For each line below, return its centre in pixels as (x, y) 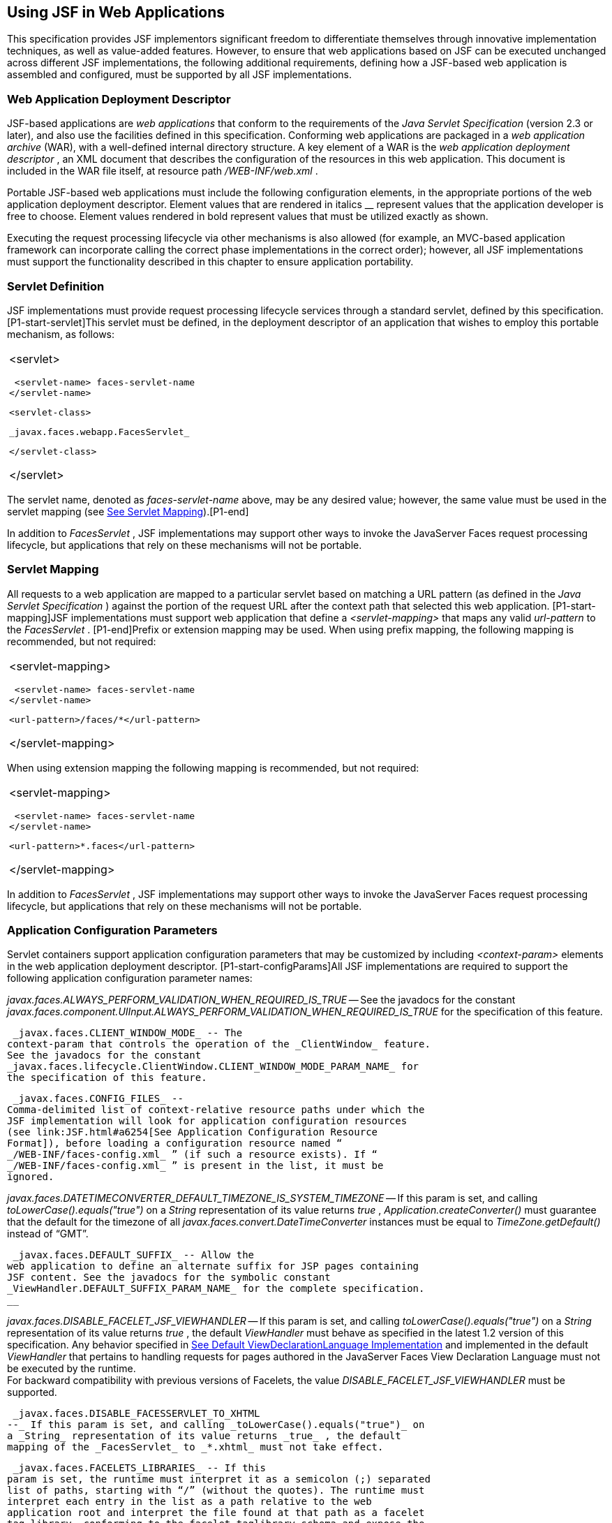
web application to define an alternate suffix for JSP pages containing (213, 1266)
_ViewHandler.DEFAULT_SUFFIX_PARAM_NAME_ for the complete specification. (216, 1289)
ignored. (31, 1177)
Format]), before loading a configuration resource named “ (175, 1143)
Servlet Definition (56, 286)
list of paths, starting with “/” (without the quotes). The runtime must (216, 1491)
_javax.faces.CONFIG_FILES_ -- (98, 1099)
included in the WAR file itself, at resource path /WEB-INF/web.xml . (163, 171)
